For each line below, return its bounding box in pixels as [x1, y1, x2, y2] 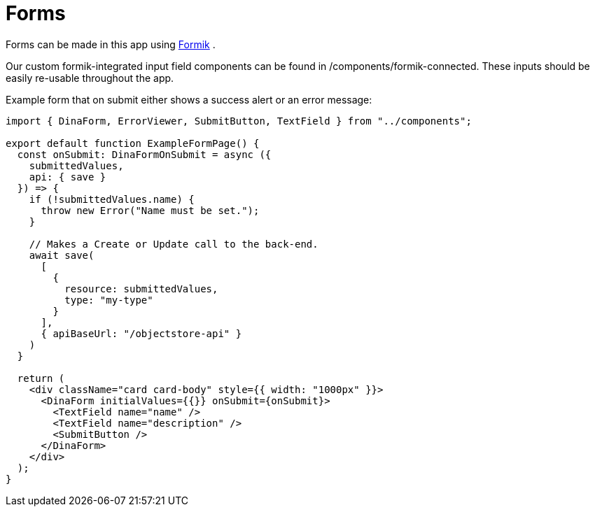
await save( [29, 249, 94, 261]
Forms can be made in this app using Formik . [6, 38, 216, 50]
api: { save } [29, 171, 106, 183]
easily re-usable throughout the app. [6, 71, 174, 84]
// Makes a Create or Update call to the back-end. [29, 238, 318, 250]
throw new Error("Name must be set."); [41, 204, 260, 216]
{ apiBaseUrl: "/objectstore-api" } [41, 327, 242, 339]
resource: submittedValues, [64, 283, 218, 294]
